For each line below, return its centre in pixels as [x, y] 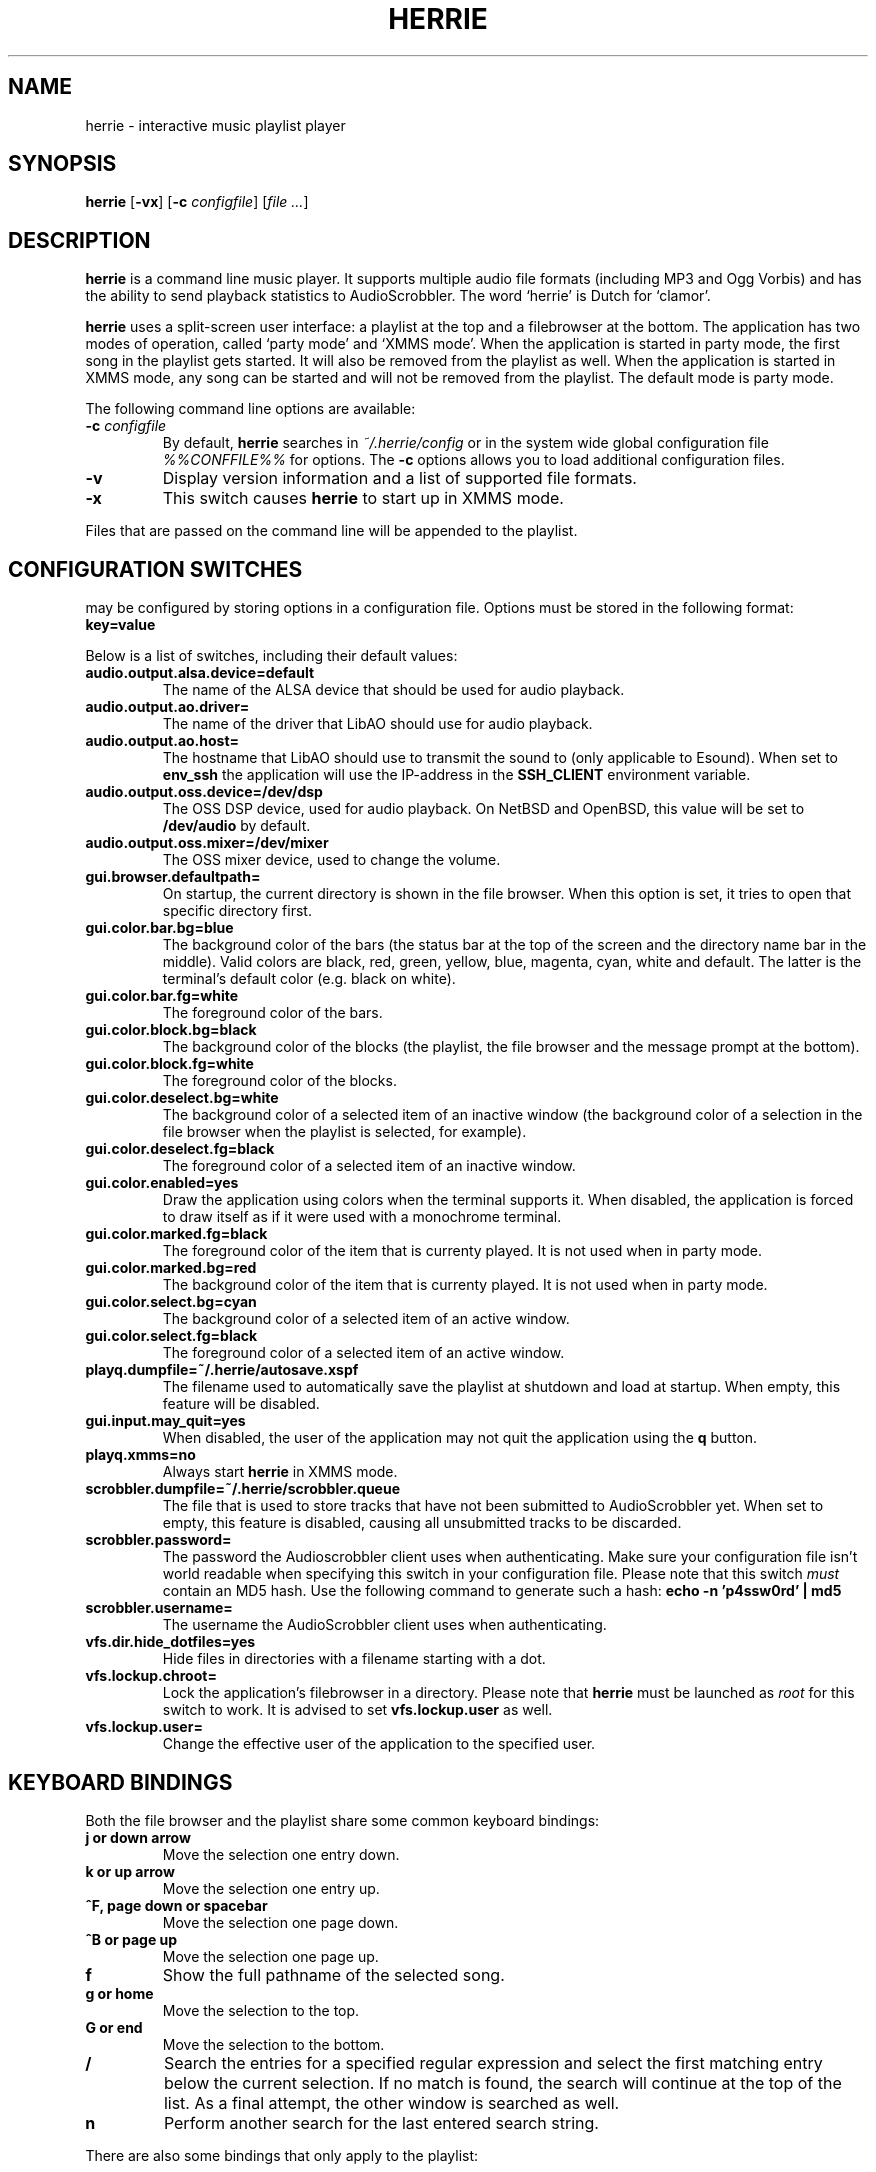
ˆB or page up [131, 1939]
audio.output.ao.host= [162, 741]
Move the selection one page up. [270, 1956]
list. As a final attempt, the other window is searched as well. [391, 2102]
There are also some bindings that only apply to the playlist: [282, 2155]
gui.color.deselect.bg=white [182, 1098]
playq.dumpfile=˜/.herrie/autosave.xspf [222, 1370]
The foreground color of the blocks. [279, 1081]
